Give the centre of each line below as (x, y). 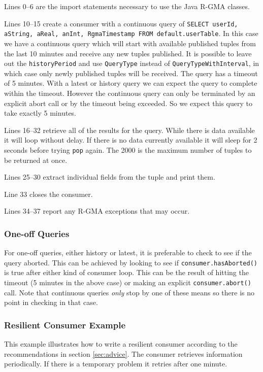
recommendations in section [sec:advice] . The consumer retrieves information (123, 353)
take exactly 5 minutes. (40, 113)
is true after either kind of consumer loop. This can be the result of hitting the (126, 272)
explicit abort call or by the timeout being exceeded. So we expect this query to (128, 103)
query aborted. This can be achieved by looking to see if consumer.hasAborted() (131, 262)
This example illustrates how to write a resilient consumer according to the (121, 344)
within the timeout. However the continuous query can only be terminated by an (130, 93)
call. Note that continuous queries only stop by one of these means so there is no (129, 292)
